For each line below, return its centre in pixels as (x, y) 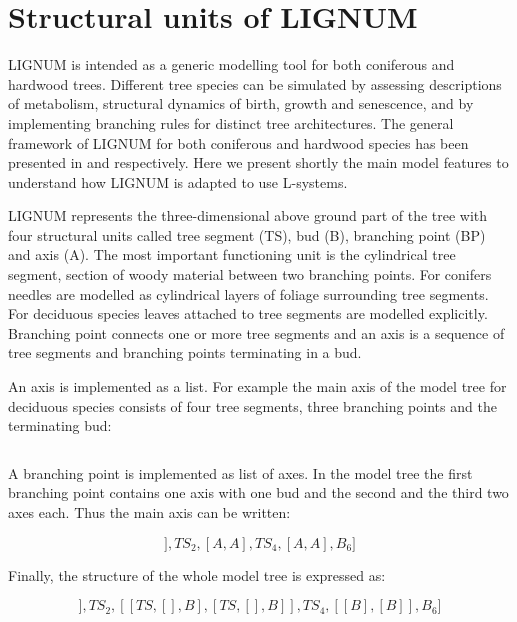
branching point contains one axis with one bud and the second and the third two (258, 492)
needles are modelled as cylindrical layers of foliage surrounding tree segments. (248, 293)
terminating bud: (60, 425)
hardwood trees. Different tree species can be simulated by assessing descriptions (255, 83)
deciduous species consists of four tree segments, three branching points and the (252, 405)
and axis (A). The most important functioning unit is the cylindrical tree (232, 254)
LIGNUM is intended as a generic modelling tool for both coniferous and (231, 64)
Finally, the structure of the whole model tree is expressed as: (197, 574)
